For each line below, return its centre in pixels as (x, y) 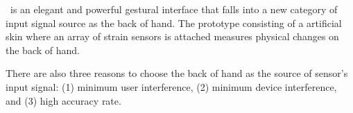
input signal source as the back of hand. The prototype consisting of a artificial (174, 23)
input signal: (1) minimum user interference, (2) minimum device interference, (171, 86)
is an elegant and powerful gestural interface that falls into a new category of (174, 9)
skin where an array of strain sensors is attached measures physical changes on (172, 36)
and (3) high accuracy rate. (63, 100)
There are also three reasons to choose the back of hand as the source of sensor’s (177, 73)
